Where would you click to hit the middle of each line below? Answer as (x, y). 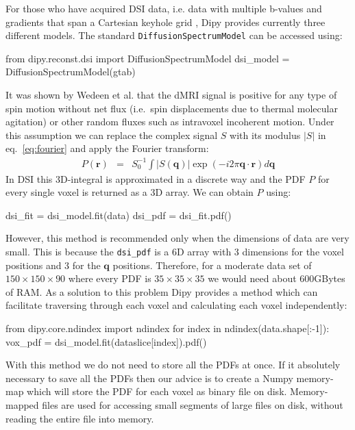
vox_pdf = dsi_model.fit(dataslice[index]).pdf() (106, 341)
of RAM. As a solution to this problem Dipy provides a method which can (162, 291)
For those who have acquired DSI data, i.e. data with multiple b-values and (164, 8)
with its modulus (265, 135)
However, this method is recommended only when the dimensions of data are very (177, 238)
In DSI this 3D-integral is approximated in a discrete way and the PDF (156, 178)
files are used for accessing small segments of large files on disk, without (193, 404)
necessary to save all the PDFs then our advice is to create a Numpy (149, 378)
